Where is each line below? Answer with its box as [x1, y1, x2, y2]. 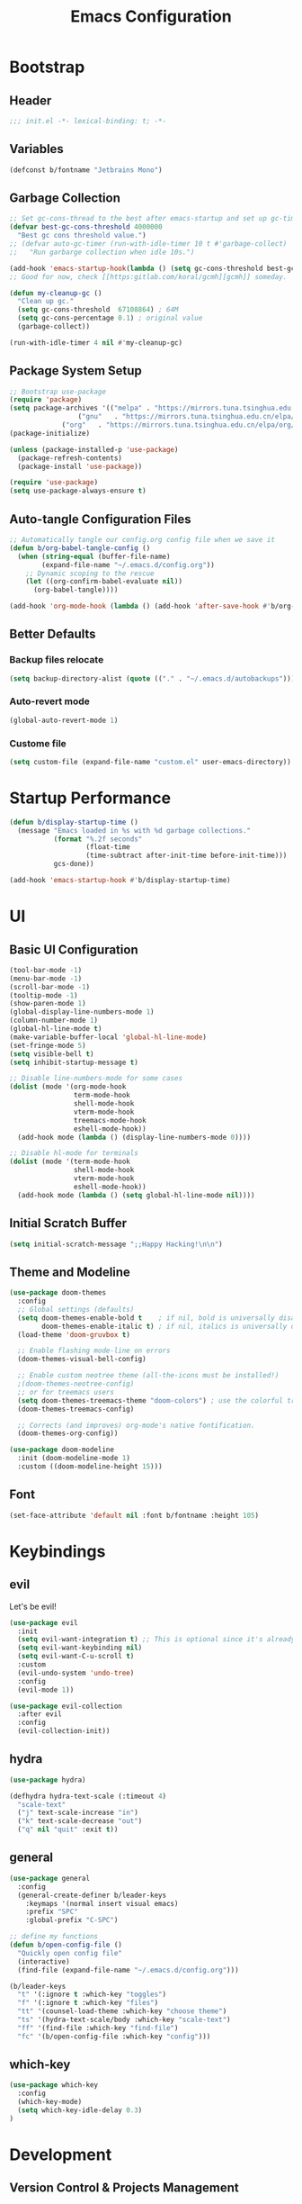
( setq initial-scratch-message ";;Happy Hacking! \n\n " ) [9, 1240, 223, 1249]
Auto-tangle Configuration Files [9, 511, 191, 527]
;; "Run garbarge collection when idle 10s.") [9, 248, 195, 257]
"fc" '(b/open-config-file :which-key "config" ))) [17, 2032, 211, 2041]
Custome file [9, 736, 67, 749]
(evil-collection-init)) [17, 1727, 111, 1736]
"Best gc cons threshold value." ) [17, 231, 147, 240]
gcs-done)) [53, 860, 94, 869]
